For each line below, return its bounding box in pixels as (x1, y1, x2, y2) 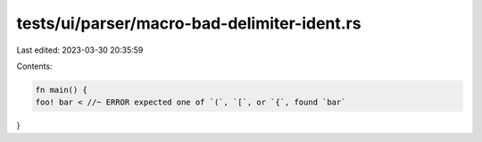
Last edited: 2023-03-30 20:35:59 (16, 45, 144, 55)
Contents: (16, 61, 53, 71)
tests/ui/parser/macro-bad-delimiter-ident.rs (16, 13, 361, 33)
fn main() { (35, 85, 88, 95)
